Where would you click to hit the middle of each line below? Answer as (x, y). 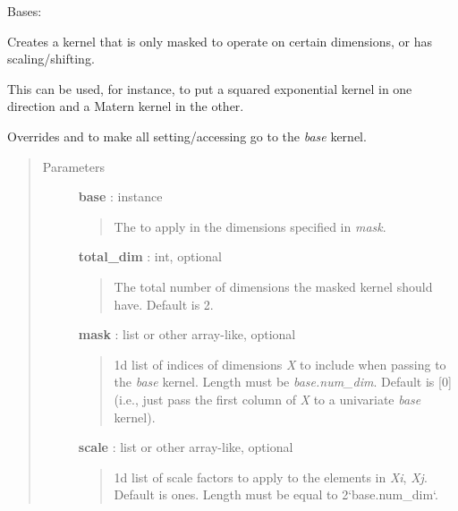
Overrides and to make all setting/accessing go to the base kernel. (187, 136)
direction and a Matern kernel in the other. (126, 106)
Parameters (73, 166)
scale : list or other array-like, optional (186, 447)
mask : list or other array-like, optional (187, 334)
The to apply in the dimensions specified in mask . (250, 226)
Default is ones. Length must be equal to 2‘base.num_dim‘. (276, 494)
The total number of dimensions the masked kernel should (273, 286)
